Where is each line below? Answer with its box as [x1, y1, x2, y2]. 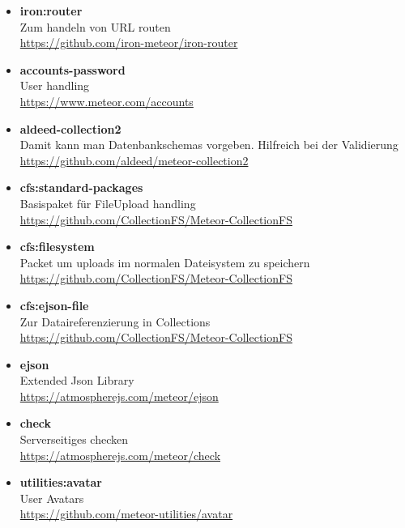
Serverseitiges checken [19, 431, 128, 448]
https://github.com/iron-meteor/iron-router [19, 34, 238, 51]
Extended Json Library [19, 372, 134, 389]
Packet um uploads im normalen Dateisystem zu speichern [19, 253, 310, 270]
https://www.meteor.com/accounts [19, 92, 194, 109]
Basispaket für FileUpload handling [19, 194, 196, 211]
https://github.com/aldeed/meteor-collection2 [19, 151, 249, 168]
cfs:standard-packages [19, 179, 143, 196]
